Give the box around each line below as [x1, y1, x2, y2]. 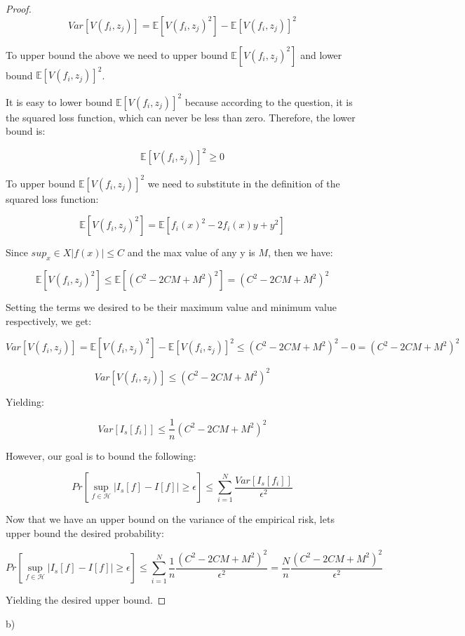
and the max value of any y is [127, 245, 255, 260]
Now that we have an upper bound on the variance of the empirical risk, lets [6, 512, 335, 526]
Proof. [6, 1, 32, 15]
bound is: [6, 124, 46, 138]
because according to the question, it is [184, 94, 353, 109]
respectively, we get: [6, 313, 92, 328]
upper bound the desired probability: [6, 525, 164, 540]
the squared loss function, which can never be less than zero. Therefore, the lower [6, 110, 356, 124]
